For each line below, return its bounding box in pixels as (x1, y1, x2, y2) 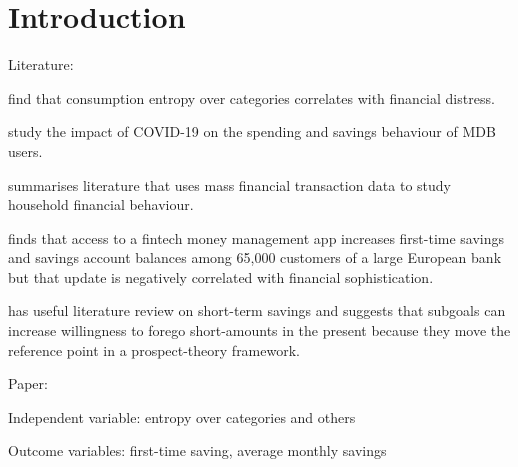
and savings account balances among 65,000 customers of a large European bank (8, 247, 502, 268)
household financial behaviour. (8, 194, 194, 215)
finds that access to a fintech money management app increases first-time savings (8, 227, 505, 248)
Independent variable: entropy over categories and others (8, 406, 356, 427)
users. (8, 140, 43, 161)
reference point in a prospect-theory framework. (8, 339, 300, 360)
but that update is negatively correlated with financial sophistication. (8, 266, 434, 287)
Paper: (8, 373, 48, 394)
